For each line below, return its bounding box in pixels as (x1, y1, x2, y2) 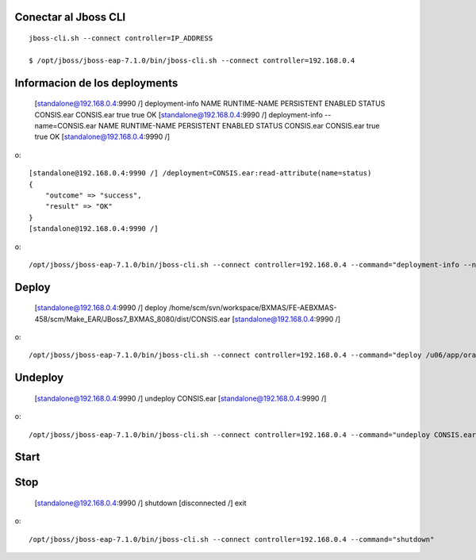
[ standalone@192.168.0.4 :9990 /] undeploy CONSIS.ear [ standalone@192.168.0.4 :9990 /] (34, 393, 327, 403)
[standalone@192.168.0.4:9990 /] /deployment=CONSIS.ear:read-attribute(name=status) (29, 169, 372, 178)
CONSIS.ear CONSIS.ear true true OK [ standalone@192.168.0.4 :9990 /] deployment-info (34, 109, 323, 119)
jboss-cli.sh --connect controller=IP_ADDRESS (29, 34, 213, 43)
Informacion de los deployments (14, 76, 178, 90)
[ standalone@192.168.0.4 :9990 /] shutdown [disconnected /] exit (34, 498, 247, 508)
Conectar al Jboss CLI (14, 10, 126, 24)
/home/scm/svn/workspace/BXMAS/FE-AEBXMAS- (168, 303, 337, 313)
